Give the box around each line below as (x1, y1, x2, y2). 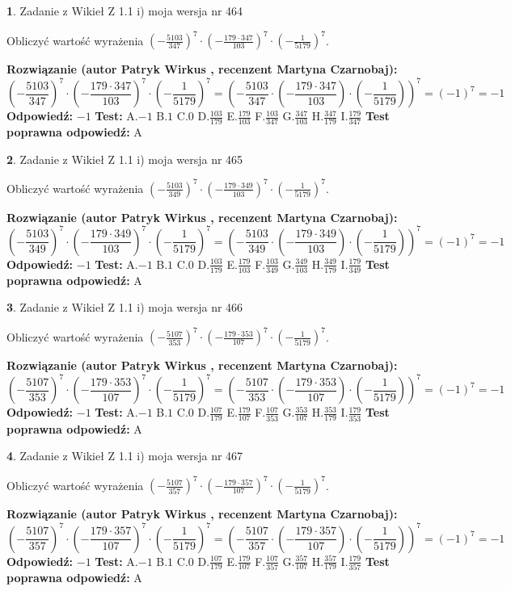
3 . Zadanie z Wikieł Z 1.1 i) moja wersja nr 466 (6, 299, 243, 316)
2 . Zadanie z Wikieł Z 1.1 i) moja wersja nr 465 (6, 150, 243, 167)
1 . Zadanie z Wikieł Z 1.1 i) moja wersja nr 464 (6, 2, 243, 19)
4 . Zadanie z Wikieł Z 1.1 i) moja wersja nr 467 (6, 447, 243, 464)
